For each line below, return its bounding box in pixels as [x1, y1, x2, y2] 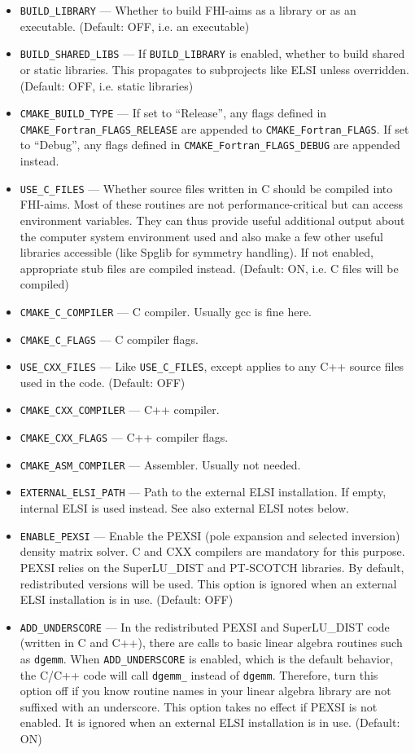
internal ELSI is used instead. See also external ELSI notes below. [20, 500, 349, 517]
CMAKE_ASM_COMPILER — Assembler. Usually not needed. [20, 456, 301, 473]
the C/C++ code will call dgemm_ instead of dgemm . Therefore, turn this [20, 666, 378, 683]
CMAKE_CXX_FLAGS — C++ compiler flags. [20, 429, 229, 446]
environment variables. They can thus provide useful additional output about [20, 211, 405, 228]
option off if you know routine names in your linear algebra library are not [20, 682, 391, 699]
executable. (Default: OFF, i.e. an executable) [20, 17, 250, 34]
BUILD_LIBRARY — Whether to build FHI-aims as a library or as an [20, 2, 356, 18]
